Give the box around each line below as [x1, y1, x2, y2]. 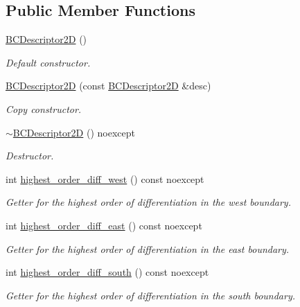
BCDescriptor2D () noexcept [12, 125, 135, 139]
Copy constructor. [6, 101, 82, 116]
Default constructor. [6, 55, 91, 69]
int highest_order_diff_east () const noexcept [6, 218, 202, 232]
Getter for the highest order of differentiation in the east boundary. [6, 241, 290, 256]
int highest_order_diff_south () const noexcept [6, 265, 209, 279]
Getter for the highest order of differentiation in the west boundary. [6, 195, 291, 209]
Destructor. [6, 148, 54, 163]
